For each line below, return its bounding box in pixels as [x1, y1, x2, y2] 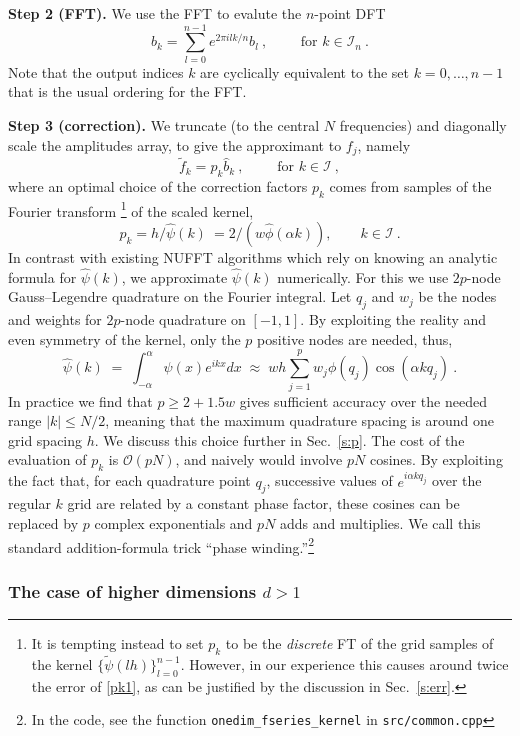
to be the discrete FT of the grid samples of [225, 633, 494, 654]
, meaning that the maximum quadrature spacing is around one [105, 410, 494, 431]
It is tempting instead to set [31, 633, 204, 654]
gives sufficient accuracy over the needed [239, 390, 487, 411]
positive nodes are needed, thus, [257, 328, 453, 349]
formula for [8, 266, 77, 287]
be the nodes [418, 286, 497, 307]
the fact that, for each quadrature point [8, 470, 251, 491]
